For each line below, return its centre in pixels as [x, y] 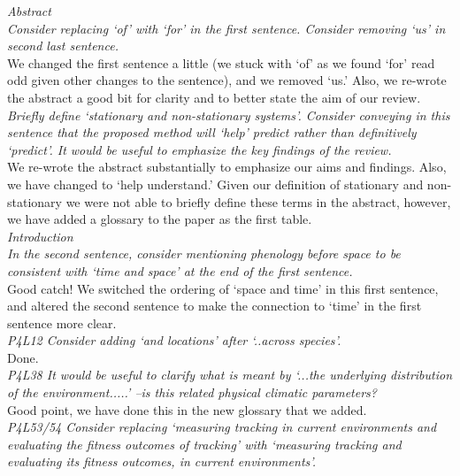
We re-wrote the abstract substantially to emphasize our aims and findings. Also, [227, 167]
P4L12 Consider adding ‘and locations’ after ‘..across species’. [174, 340]
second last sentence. [63, 46]
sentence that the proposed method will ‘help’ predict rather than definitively [212, 132]
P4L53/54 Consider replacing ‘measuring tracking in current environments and [222, 427]
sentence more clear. [62, 322]
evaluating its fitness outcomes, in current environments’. [162, 461]
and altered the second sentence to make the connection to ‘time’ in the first [215, 306]
